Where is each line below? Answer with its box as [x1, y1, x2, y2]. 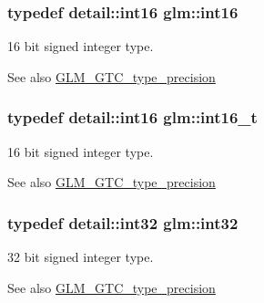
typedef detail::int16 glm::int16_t [7, 106, 258, 129]
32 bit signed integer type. [7, 247, 154, 266]
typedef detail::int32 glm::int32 [7, 211, 239, 234]
